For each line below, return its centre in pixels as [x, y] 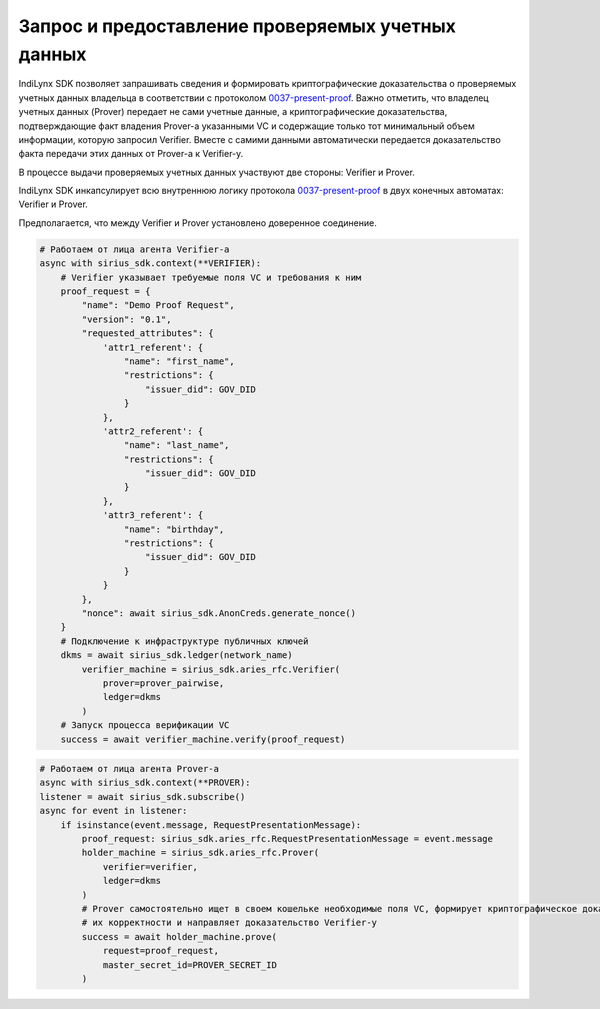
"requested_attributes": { [147, 333]
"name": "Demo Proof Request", [158, 305]
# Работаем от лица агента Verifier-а [134, 249]
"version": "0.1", [126, 319]
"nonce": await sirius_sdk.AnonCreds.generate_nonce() [219, 613]
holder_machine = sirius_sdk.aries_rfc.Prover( [200, 853]
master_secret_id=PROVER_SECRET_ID [189, 964]
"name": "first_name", [179, 361]
